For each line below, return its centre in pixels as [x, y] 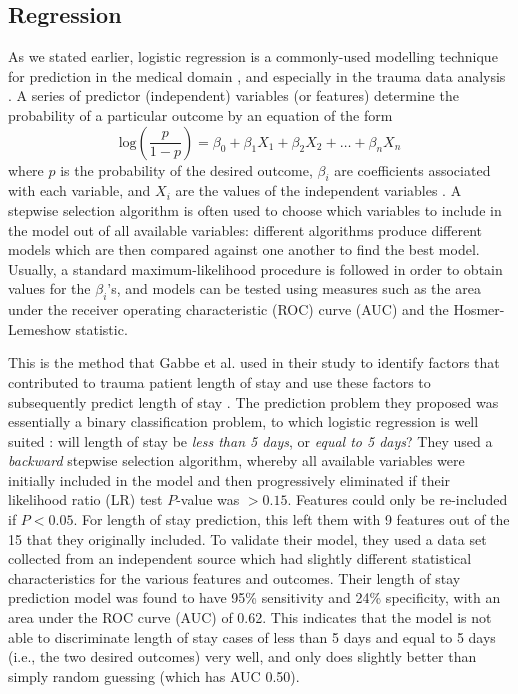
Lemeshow [39, 328]
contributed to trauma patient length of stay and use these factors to [219, 381]
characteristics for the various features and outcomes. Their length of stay [234, 577]
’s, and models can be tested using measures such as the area [294, 288]
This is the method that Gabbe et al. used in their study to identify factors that [254, 362]
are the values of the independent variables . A [318, 190]
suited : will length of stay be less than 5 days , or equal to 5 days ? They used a [250, 440]
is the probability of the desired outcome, [186, 169]
